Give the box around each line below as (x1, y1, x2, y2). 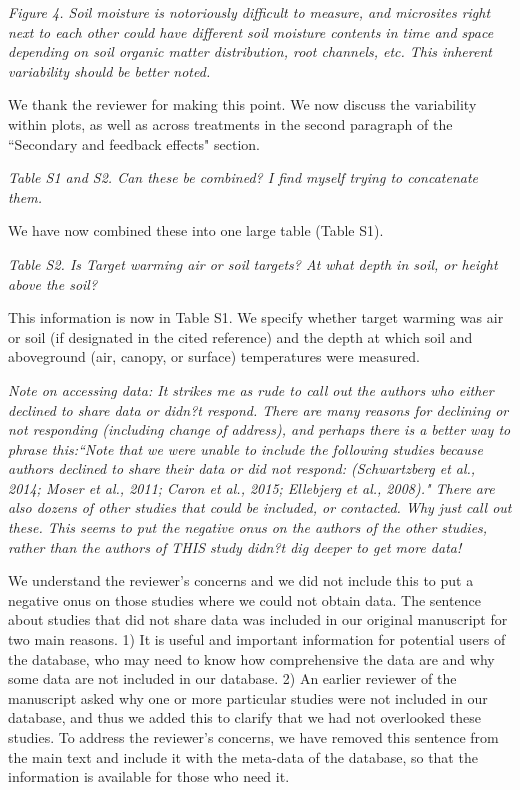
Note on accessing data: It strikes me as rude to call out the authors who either (8, 379, 494, 400)
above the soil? (8, 273, 98, 294)
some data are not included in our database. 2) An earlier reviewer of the (8, 668, 457, 689)
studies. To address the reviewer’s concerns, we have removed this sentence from (8, 727, 499, 747)
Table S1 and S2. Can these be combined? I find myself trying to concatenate (8, 167, 479, 188)
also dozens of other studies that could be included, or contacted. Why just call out (8, 497, 512, 518)
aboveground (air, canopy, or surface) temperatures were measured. (8, 346, 420, 367)
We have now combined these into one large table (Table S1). (8, 220, 384, 241)
